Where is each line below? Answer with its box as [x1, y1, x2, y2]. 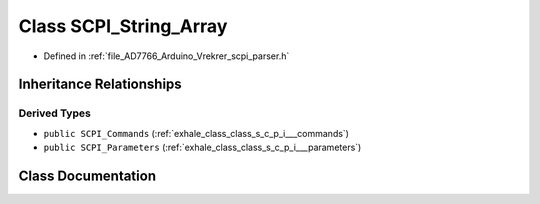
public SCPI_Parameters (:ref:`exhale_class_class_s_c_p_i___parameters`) [43, 141, 362, 154]
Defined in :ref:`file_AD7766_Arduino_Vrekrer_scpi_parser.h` [43, 50, 290, 62]
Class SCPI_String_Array [18, 15, 228, 37]
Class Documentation [18, 167, 157, 184]
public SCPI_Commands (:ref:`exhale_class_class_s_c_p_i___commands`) [43, 127, 350, 139]
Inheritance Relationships [18, 76, 182, 93]
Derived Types [18, 106, 92, 120]
